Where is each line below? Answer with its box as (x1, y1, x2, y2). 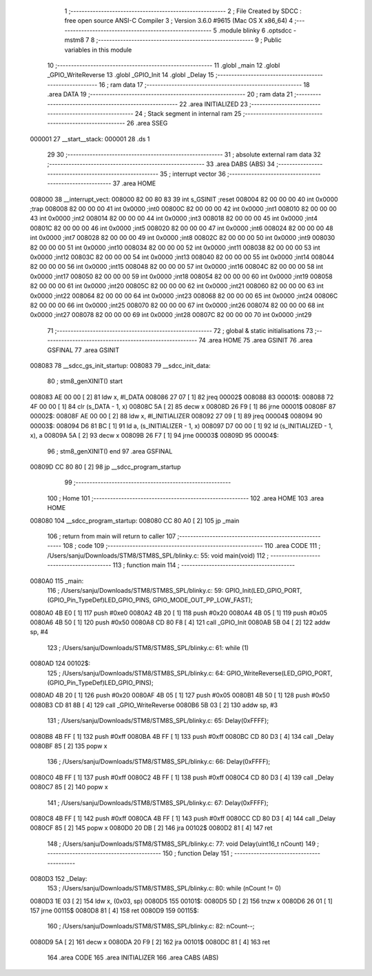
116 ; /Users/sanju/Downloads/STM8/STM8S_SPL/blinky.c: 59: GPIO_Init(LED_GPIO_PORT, (47, 586, 302, 594)
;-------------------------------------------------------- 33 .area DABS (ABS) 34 (47, 160, 276, 168)
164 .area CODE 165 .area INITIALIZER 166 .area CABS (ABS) (47, 953, 219, 962)
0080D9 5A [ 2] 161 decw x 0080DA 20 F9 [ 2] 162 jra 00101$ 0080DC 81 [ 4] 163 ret (30, 937, 270, 946)
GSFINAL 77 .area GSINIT (47, 345, 120, 354)
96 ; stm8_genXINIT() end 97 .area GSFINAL (47, 447, 173, 455)
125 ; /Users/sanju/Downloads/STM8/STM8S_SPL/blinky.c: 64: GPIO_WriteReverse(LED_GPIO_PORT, (47, 669, 333, 677)
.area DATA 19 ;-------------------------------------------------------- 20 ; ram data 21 (47, 90, 293, 99)
